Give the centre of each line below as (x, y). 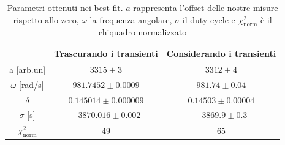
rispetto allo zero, (46, 19)
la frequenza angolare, (131, 19)
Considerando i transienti (221, 53)
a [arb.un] (28, 69)
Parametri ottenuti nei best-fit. (65, 7)
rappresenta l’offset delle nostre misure (206, 7)
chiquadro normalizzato (142, 32)
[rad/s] (31, 84)
